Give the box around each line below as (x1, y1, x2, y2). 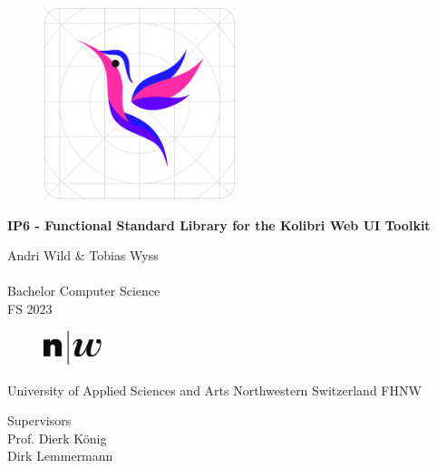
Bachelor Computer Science (7, 281, 160, 300)
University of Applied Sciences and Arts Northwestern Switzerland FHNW (7, 380, 422, 399)
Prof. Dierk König (7, 428, 107, 447)
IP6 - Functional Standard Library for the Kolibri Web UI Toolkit (7, 215, 431, 234)
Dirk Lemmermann (7, 446, 113, 465)
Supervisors (7, 411, 72, 430)
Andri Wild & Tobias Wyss (7, 246, 159, 265)
